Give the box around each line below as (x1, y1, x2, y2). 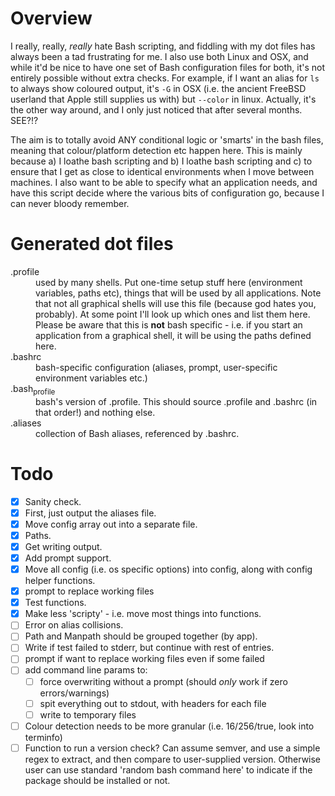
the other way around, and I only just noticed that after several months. (10, 103, 303, 116)
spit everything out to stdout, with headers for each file (39, 697, 267, 709)
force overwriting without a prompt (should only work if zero (39, 675, 288, 687)
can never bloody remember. (10, 197, 130, 209)
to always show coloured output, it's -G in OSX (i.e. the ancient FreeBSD (10, 82, 307, 94)
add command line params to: (24, 664, 148, 676)
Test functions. (24, 597, 87, 609)
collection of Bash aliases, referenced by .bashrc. (35, 427, 240, 439)
